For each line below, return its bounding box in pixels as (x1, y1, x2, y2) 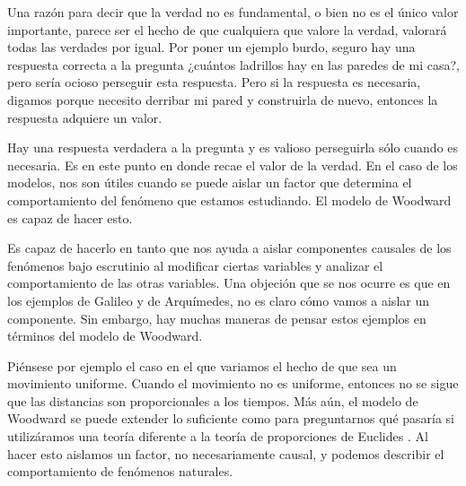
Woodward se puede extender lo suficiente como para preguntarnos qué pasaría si (7, 409, 455, 428)
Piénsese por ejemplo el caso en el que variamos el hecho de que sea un (7, 356, 397, 375)
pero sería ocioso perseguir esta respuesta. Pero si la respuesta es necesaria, (7, 73, 421, 91)
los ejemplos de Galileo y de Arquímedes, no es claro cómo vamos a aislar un (7, 291, 429, 309)
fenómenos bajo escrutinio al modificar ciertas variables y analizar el (7, 256, 383, 274)
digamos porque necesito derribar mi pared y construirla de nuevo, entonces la (7, 90, 438, 108)
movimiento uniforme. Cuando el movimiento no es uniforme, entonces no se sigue (7, 374, 459, 393)
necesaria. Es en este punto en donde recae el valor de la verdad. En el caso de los (7, 155, 458, 174)
